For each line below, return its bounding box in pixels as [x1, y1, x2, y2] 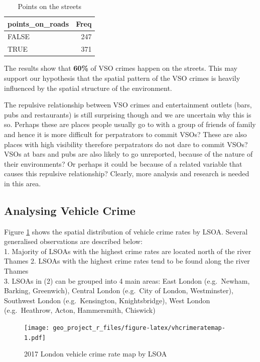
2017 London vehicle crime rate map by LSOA [24, 348, 167, 359]
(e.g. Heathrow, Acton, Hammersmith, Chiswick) [4, 305, 156, 315]
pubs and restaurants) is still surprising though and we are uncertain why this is [4, 109, 251, 119]
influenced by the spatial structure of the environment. [4, 82, 172, 93]
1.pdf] [24, 334, 46, 341]
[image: [24, 324, 50, 332]
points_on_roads [8, 18, 69, 29]
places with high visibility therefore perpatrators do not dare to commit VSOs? [4, 139, 248, 149]
